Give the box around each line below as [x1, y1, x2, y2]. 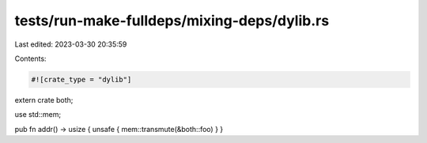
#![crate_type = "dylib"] [31, 75, 132, 84]
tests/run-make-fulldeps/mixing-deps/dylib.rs [14, 12, 330, 29]
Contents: [14, 54, 47, 63]
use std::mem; [14, 110, 62, 119]
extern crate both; [14, 95, 74, 104]
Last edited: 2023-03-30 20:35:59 [14, 40, 127, 49]
